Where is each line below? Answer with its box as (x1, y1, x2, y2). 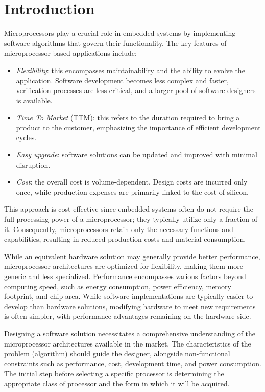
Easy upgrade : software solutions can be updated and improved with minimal (16, 149, 257, 160)
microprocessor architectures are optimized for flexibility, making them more (4, 261, 243, 271)
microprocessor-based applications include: (4, 48, 137, 58)
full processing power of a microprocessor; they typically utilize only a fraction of (4, 214, 258, 224)
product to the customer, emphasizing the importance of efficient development (16, 122, 261, 132)
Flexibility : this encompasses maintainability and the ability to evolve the (16, 64, 245, 75)
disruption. (16, 159, 51, 170)
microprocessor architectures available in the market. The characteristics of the (4, 338, 251, 349)
